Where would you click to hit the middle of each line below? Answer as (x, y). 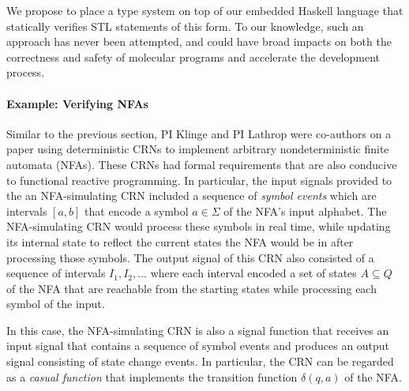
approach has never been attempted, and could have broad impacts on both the (199, 41)
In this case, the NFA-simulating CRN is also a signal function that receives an (198, 330)
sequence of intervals (56, 273)
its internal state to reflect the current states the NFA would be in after (180, 241)
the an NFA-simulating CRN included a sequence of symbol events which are (191, 195)
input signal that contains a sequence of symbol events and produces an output (198, 346)
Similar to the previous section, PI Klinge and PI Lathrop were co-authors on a (199, 133)
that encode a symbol (137, 211)
